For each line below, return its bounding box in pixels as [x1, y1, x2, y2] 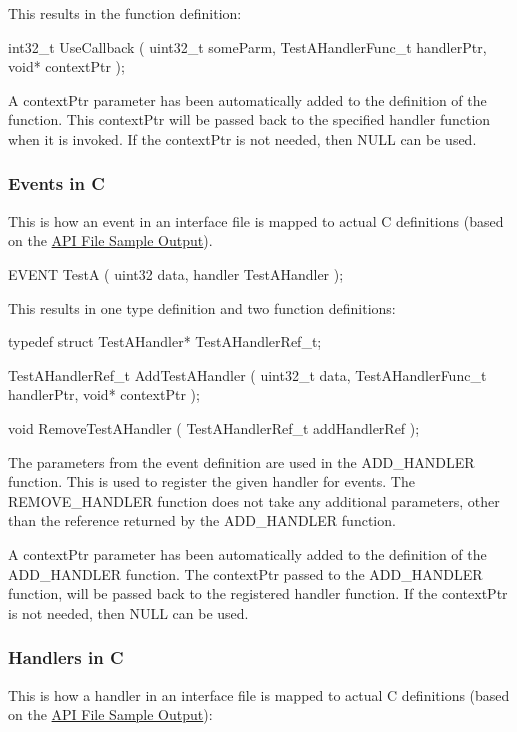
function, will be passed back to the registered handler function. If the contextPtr [8, 583, 508, 604]
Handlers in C [8, 645, 124, 670]
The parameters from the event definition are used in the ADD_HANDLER [8, 451, 475, 472]
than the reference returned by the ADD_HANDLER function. [8, 510, 396, 531]
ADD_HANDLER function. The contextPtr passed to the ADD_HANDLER [8, 563, 483, 584]
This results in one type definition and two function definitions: [8, 297, 396, 318]
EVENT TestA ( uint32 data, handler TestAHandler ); [8, 263, 344, 284]
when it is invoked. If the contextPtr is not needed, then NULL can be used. [8, 128, 477, 149]
